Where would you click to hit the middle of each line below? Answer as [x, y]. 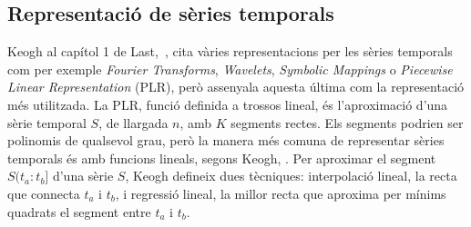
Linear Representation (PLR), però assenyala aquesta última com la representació [236, 87]
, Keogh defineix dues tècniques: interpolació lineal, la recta [291, 176]
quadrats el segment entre [79, 211]
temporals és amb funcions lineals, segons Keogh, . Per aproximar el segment [222, 158]
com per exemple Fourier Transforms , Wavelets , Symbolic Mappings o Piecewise [230, 69]
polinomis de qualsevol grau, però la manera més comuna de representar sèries [226, 140]
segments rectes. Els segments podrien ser [347, 122]
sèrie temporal [47, 122]
